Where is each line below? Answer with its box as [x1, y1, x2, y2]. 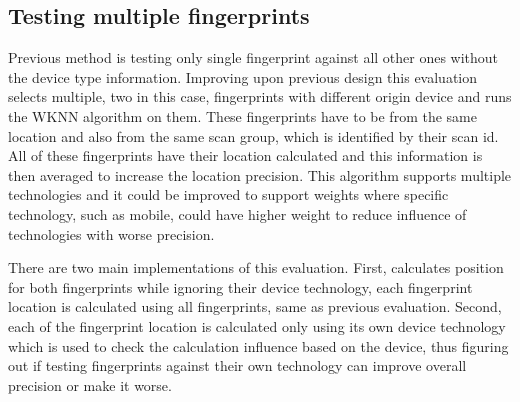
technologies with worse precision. [8, 223, 215, 244]
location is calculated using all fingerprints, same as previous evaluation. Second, [8, 296, 502, 317]
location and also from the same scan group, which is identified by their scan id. [8, 125, 499, 146]
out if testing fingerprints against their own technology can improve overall [8, 355, 467, 376]
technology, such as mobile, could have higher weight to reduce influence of [8, 203, 467, 224]
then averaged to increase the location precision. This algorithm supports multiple [8, 164, 512, 185]
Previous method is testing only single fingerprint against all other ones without [8, 47, 499, 68]
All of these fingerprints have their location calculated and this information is [8, 145, 483, 166]
